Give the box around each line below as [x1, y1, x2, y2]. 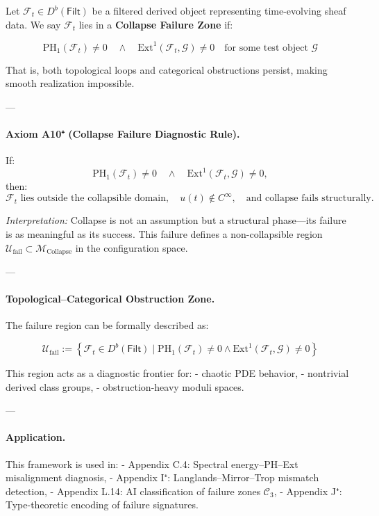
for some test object [224, 42, 308, 53]
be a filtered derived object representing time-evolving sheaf [92, 3, 346, 17]
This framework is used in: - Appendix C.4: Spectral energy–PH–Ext [6, 456, 298, 471]
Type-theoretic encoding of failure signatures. [6, 497, 199, 512]
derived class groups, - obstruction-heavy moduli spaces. [6, 379, 244, 394]
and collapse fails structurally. [246, 193, 374, 204]
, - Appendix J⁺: [273, 483, 342, 498]
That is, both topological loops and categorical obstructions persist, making [6, 62, 328, 76]
